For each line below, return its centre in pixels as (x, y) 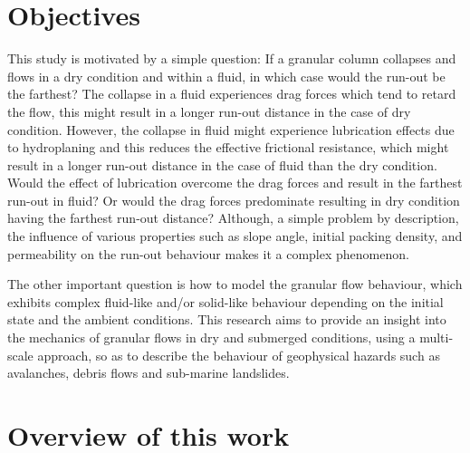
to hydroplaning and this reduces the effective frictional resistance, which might (228, 147)
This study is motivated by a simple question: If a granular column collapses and (232, 58)
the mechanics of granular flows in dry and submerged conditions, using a (211, 337)
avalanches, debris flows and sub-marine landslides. (149, 373)
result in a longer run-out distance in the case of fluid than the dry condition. (222, 164)
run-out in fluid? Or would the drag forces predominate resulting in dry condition (234, 200)
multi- (436, 337)
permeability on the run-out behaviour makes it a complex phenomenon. (208, 253)
